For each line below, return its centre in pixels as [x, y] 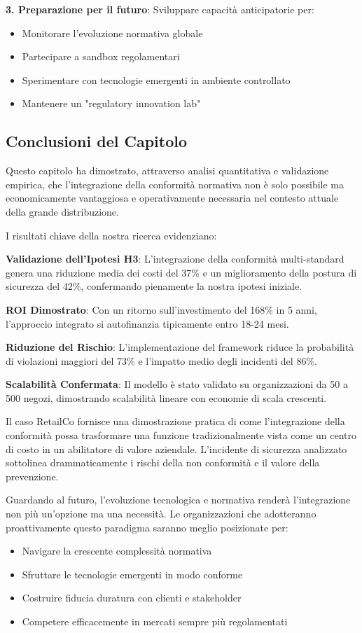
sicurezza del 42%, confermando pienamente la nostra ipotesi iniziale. [154, 286]
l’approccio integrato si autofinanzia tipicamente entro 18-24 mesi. [147, 323]
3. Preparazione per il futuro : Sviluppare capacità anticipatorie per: [160, 9]
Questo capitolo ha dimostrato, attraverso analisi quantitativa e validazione [167, 171]
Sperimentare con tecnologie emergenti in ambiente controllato [156, 79]
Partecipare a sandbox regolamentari [101, 56]
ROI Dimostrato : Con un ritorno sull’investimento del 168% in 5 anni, [161, 309]
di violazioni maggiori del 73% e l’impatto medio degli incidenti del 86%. [161, 360]
